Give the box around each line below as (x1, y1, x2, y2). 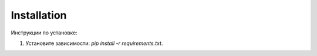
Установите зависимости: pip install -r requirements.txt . (25, 40, 163, 47)
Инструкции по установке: (11, 29, 77, 36)
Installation (11, 9, 67, 22)
